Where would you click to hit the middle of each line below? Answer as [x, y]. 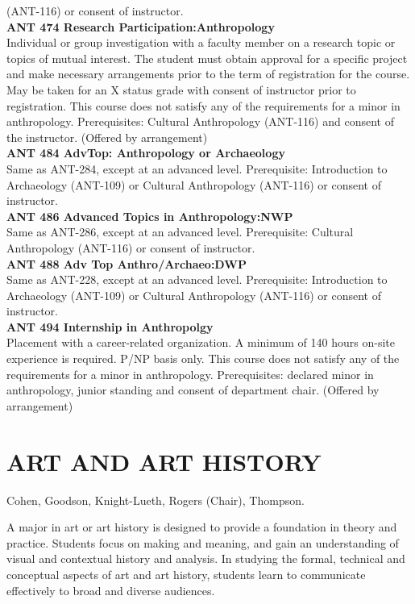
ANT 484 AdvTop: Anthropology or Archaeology [146, 153]
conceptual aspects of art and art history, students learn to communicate [186, 574]
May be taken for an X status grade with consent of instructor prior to [181, 89]
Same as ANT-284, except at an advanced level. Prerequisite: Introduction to [197, 168]
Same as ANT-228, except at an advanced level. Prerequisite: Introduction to [197, 279]
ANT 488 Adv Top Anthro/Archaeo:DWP [127, 263]
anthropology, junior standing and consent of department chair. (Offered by [193, 390]
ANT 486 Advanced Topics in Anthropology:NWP [150, 216]
